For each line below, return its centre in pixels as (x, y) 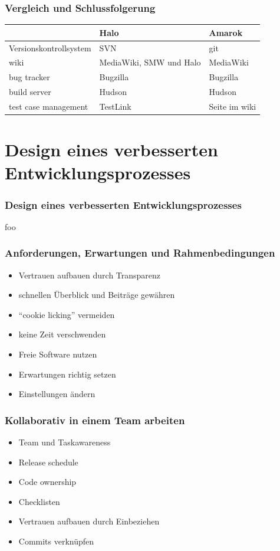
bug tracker (29, 77)
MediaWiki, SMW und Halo (150, 62)
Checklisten (39, 501)
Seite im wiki (233, 106)
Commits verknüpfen (56, 541)
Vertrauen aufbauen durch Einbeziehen (89, 521)
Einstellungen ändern (57, 394)
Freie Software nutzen (58, 354)
